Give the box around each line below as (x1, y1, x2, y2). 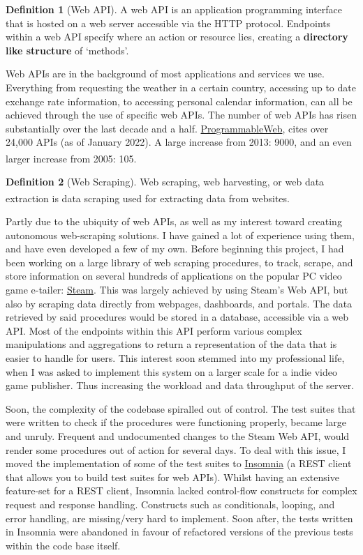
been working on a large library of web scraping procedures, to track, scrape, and (6, 254, 353, 269)
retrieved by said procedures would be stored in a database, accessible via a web (6, 310, 349, 324)
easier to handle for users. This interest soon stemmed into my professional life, (6, 350, 345, 365)
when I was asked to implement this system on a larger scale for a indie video (6, 364, 337, 379)
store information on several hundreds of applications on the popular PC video (6, 268, 342, 283)
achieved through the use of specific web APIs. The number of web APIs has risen (6, 107, 357, 122)
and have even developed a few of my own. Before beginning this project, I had (6, 241, 344, 256)
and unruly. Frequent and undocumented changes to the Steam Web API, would (6, 428, 350, 443)
